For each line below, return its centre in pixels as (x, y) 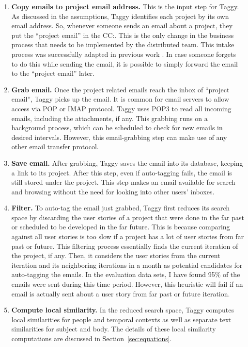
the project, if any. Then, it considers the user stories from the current (116, 255)
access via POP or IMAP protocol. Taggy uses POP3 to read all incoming (121, 108)
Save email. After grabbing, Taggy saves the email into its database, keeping (127, 163)
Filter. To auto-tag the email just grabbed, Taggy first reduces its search (121, 208)
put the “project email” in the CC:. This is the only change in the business (123, 35)
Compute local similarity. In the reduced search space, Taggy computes (123, 310)
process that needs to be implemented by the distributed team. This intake (123, 44)
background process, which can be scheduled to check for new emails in (117, 128)
